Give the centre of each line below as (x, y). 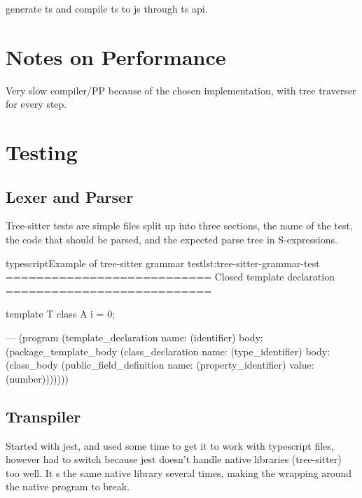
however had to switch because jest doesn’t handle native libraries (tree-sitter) (174, 459)
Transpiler (43, 416)
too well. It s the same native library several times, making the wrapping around (179, 472)
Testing (42, 152)
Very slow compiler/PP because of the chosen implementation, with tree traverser (181, 90)
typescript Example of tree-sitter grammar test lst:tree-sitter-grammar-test (163, 263)
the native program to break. (68, 486)
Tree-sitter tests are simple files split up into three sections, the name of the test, (179, 226)
